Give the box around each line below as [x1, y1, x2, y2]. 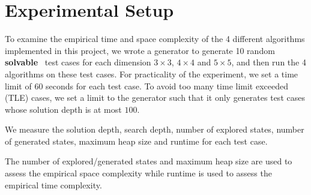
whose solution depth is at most [5, 103, 122, 115]
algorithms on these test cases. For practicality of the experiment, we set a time [5, 67, 298, 80]
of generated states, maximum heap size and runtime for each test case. [5, 134, 268, 147]
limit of [5, 79, 32, 92]
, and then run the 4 [231, 56, 306, 68]
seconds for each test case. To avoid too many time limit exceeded [46, 79, 288, 92]
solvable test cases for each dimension [5, 56, 151, 68]
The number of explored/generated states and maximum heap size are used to [5, 155, 292, 167]
